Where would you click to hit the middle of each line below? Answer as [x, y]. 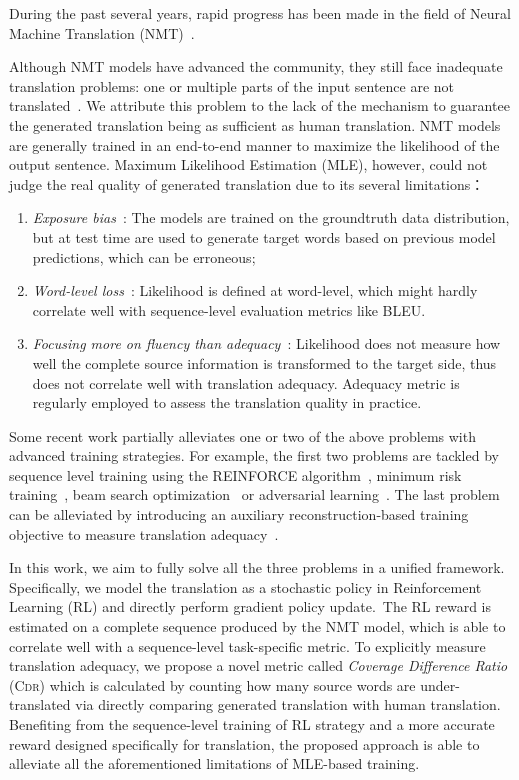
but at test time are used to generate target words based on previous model [264, 236]
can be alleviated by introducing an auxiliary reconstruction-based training [239, 514]
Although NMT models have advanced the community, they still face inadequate [256, 66]
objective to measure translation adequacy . [144, 533]
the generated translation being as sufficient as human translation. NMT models [255, 124]
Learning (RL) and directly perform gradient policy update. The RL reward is [250, 606]
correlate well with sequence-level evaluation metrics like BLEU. [229, 309]
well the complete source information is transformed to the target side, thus [264, 362]
